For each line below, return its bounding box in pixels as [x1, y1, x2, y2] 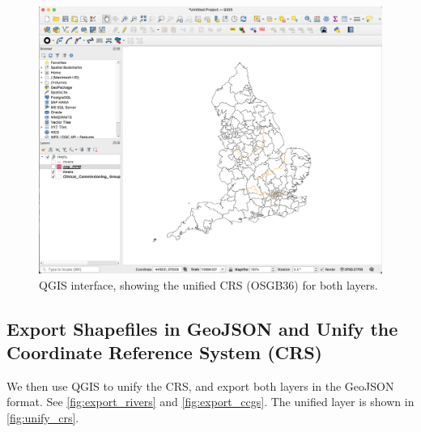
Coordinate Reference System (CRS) [6, 339, 322, 364]
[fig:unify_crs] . [6, 409, 79, 426]
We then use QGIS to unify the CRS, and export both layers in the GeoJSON [6, 377, 394, 394]
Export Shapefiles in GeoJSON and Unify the [6, 316, 398, 341]
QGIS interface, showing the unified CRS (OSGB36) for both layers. [39, 276, 378, 293]
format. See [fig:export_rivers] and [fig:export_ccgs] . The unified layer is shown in [6, 393, 415, 410]
